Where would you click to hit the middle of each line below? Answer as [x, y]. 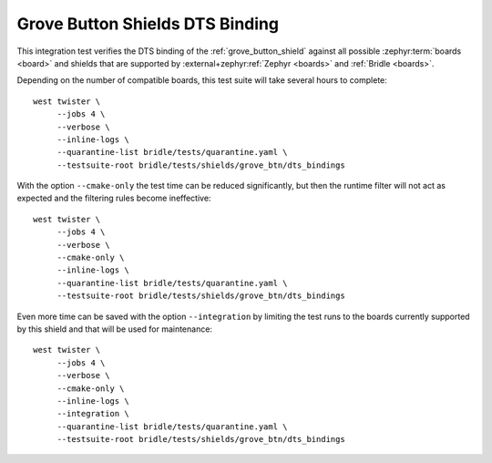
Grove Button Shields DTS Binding [148, 24]
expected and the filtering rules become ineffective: [114, 198]
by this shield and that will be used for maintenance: [115, 329]
